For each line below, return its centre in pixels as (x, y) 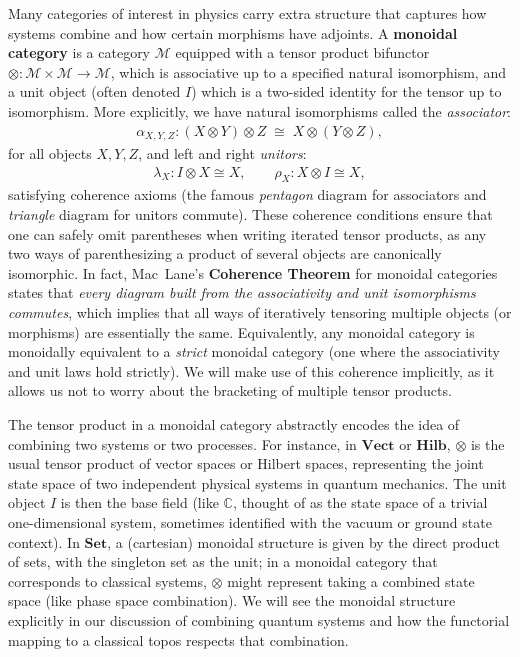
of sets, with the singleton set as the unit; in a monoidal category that (223, 561)
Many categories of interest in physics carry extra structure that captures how (247, 13)
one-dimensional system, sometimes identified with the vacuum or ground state (250, 521)
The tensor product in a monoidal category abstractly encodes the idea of (234, 424)
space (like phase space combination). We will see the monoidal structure (232, 600)
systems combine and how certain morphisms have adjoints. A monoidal (233, 32)
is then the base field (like (139, 502)
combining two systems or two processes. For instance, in (182, 443)
